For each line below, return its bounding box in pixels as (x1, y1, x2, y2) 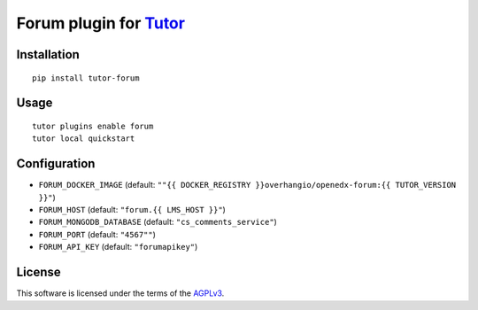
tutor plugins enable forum (32, 120, 154, 131)
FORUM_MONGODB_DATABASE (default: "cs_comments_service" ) (38, 217, 278, 228)
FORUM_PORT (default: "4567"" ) (38, 229, 157, 239)
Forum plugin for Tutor (16, 13, 186, 33)
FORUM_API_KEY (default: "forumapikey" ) (38, 242, 198, 252)
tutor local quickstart (32, 134, 135, 143)
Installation (16, 47, 80, 62)
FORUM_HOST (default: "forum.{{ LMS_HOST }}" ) (38, 205, 226, 215)
